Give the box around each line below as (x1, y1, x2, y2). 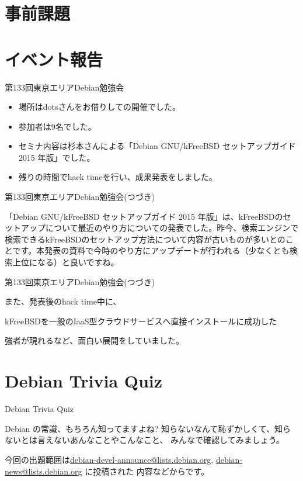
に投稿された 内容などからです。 (85, 465, 210, 477)
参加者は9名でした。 (18, 120, 96, 132)
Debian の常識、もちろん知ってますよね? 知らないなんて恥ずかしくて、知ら (5, 422, 291, 434)
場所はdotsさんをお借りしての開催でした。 (18, 101, 181, 113)
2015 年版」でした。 (18, 151, 95, 163)
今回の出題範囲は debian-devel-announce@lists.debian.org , (5, 453, 214, 465)
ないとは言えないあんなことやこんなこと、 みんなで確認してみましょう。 (5, 434, 284, 446)
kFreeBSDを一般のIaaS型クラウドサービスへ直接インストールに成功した (5, 314, 277, 327)
